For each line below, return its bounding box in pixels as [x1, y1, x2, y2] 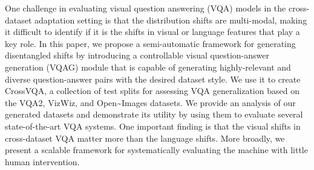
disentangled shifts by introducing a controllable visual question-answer [5, 49, 269, 61]
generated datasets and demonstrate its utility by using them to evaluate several [5, 108, 303, 121]
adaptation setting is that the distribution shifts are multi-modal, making [34, 13, 307, 26]
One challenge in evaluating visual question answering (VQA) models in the [5, 2, 286, 14]
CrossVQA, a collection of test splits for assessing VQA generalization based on [5, 84, 299, 97]
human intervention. [5, 155, 80, 168]
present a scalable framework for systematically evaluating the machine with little [5, 143, 308, 156]
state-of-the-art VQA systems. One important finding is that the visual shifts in [5, 119, 301, 132]
